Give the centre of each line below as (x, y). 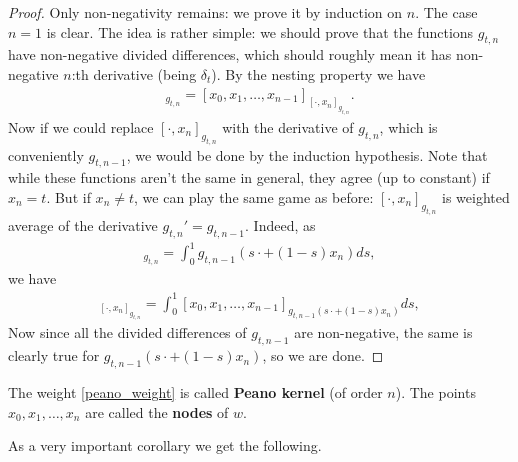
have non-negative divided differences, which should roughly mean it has (230, 54)
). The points (435, 392)
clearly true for (54, 355)
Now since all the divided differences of (127, 332)
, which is (408, 126)
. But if (68, 196)
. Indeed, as (280, 224)
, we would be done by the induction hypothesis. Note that (307, 154)
